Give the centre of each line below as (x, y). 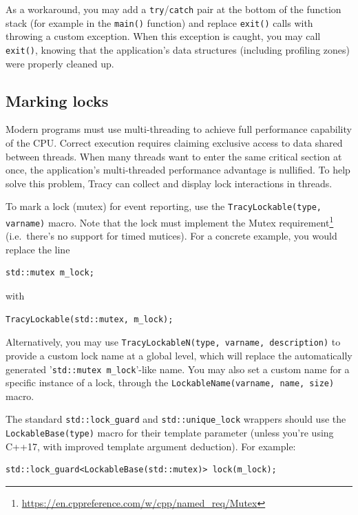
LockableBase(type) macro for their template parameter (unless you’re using (170, 433)
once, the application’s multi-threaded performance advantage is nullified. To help (178, 170)
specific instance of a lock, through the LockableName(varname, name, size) (170, 382)
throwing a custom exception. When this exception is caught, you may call (163, 36)
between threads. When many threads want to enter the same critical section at (174, 156)
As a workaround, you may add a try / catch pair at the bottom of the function (173, 9)
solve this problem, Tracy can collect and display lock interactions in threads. (169, 183)
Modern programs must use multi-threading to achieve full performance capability (179, 129)
